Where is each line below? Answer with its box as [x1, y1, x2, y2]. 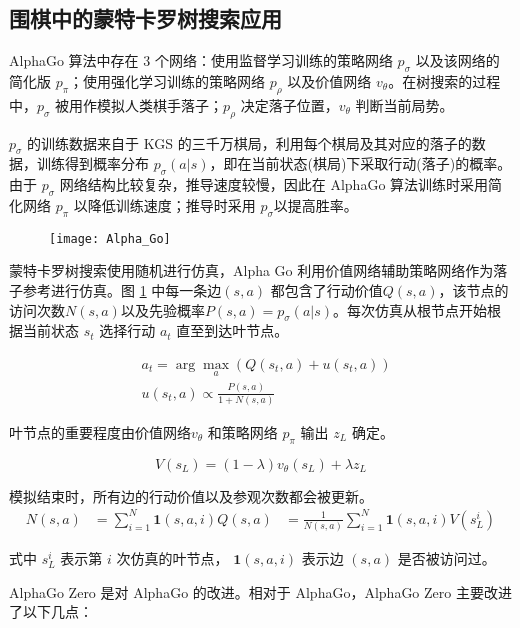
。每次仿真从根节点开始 [333, 299, 488, 320]
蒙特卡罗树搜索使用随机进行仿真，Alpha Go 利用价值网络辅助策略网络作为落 [9, 260, 508, 281]
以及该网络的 [415, 50, 500, 71]
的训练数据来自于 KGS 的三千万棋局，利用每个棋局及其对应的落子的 [27, 132, 472, 153]
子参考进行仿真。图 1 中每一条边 [9, 280, 222, 301]
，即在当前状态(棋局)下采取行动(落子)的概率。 [209, 153, 512, 174]
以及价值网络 [287, 71, 372, 91]
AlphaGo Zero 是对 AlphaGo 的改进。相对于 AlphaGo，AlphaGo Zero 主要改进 [9, 581, 512, 602]
